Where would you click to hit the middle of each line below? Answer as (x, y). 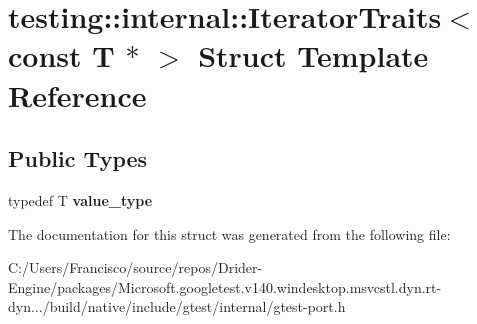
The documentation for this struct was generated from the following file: (229, 233)
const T (61, 55)
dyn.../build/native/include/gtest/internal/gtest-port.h (177, 306)
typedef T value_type (80, 199)
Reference (77, 94)
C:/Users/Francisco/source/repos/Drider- (135, 267)
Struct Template (313, 55)
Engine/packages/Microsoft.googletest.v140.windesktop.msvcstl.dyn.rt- (225, 286)
